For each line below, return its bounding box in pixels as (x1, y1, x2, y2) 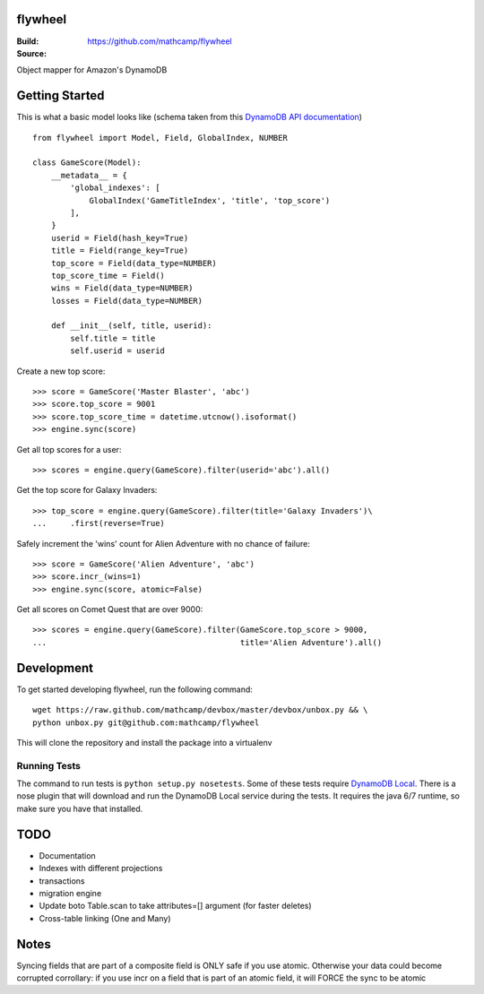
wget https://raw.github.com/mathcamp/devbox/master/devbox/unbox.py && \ (32, 704, 368, 715)
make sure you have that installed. (16, 803, 143, 814)
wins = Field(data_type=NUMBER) (50, 283, 194, 293)
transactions (39, 875, 85, 886)
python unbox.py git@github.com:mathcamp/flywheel (32, 717, 260, 728)
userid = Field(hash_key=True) (50, 233, 189, 243)
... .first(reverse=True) (32, 518, 166, 529)
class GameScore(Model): (32, 158, 142, 168)
